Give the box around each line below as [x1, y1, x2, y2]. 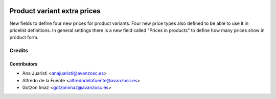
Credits [9, 47, 28, 54]
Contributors [9, 61, 38, 67]
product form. [9, 35, 39, 41]
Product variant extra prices [9, 7, 101, 15]
